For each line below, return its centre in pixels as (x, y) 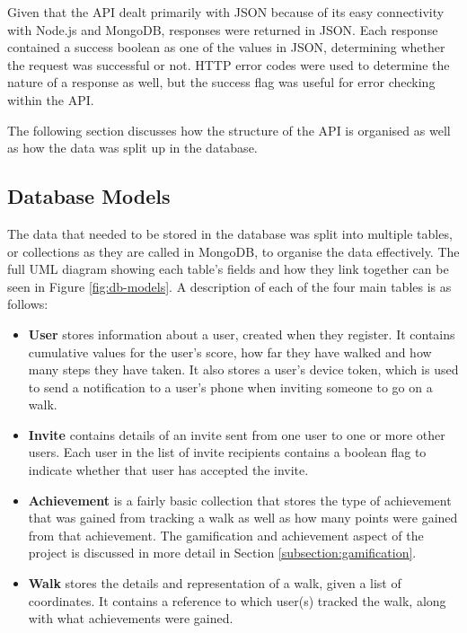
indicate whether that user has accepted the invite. (168, 470)
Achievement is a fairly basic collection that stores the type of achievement (240, 500)
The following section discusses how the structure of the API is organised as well (229, 130)
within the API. (51, 99)
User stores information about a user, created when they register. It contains (242, 334)
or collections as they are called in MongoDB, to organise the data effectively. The (233, 251)
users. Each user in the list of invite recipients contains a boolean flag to (227, 452)
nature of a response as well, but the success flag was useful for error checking (221, 82)
